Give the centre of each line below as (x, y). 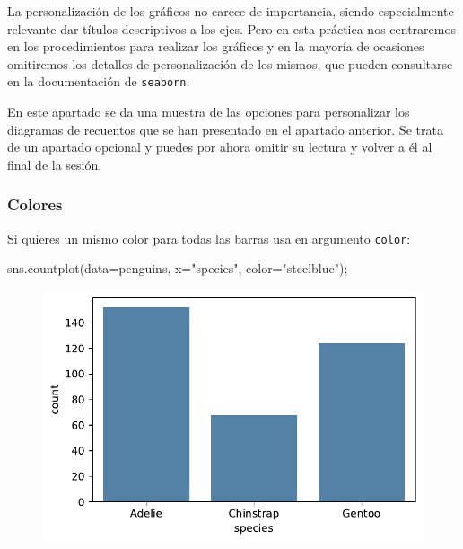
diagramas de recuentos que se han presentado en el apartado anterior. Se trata (225, 129)
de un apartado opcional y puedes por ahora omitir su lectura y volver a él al (220, 147)
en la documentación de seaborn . (99, 81)
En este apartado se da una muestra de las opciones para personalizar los (209, 112)
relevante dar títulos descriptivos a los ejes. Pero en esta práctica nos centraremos (231, 28)
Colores (35, 204)
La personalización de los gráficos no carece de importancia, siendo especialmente (231, 11)
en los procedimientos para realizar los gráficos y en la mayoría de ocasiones (216, 46)
